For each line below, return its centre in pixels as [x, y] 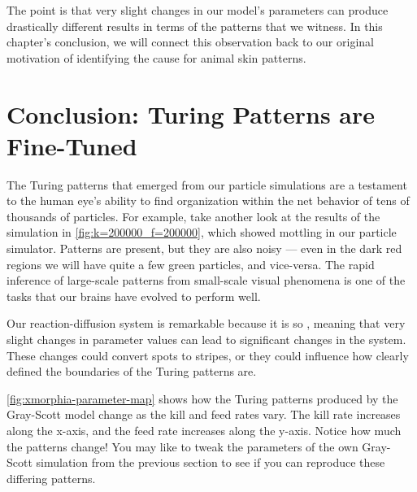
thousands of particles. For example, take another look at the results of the [193, 216]
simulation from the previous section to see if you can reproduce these [211, 462]
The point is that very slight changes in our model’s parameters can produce [198, 10]
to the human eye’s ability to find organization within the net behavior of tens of [208, 200]
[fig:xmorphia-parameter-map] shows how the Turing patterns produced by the [202, 398]
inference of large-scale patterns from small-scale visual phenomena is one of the [206, 280]
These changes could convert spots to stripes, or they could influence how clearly [208, 355]
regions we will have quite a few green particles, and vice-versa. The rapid [191, 264]
